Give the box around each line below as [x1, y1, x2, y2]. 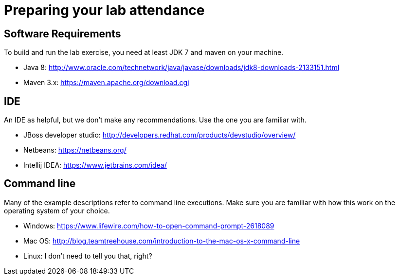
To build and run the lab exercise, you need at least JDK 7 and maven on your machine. [4, 48, 284, 57]
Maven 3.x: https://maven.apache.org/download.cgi [23, 78, 189, 87]
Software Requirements [4, 27, 121, 40]
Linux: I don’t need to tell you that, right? [23, 251, 152, 260]
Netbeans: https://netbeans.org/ [23, 146, 127, 155]
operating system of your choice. [4, 206, 110, 215]
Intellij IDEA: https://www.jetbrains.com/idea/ [23, 161, 167, 170]
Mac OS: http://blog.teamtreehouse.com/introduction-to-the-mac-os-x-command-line [23, 236, 300, 245]
